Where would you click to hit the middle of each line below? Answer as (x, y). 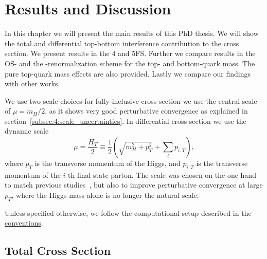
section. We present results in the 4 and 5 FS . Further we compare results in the (130, 53)
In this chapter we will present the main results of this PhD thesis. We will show (132, 33)
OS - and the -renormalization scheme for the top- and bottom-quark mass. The (130, 63)
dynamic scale (27, 131)
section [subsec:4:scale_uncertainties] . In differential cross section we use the (126, 121)
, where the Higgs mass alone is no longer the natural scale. (105, 195)
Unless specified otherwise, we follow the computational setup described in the (128, 212)
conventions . (24, 223)
